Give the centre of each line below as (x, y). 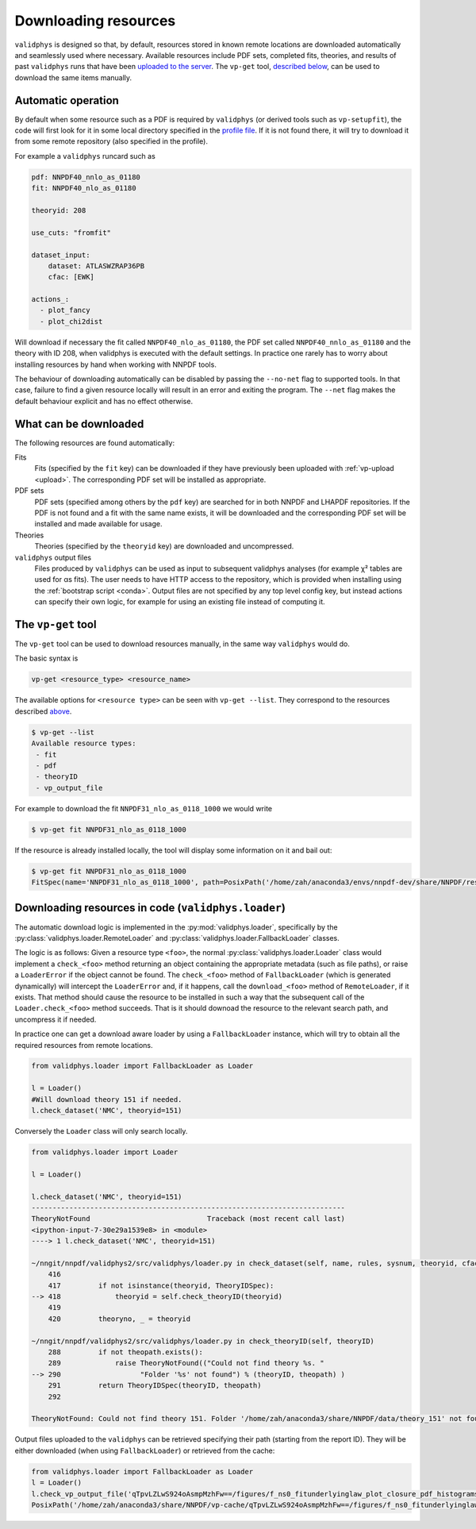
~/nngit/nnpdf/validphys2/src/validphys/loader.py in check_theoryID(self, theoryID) (203, 1341)
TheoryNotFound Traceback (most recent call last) (188, 1219)
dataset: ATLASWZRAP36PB (96, 266)
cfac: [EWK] (71, 277)
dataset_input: (61, 255)
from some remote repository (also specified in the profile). (111, 141)
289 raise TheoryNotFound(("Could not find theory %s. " (186, 1363)
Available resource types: (84, 743)
